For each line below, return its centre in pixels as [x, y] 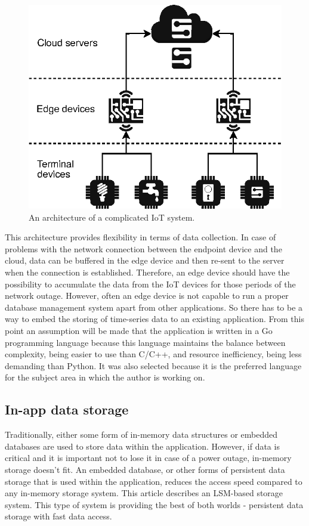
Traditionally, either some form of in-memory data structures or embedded [141, 434]
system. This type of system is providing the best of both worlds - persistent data [154, 504]
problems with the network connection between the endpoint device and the [143, 248]
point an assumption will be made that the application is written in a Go [139, 331]
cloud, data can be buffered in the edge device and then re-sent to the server [145, 260]
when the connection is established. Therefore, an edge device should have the [147, 272]
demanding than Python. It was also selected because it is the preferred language [153, 365]
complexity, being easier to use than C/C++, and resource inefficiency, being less [153, 354]
